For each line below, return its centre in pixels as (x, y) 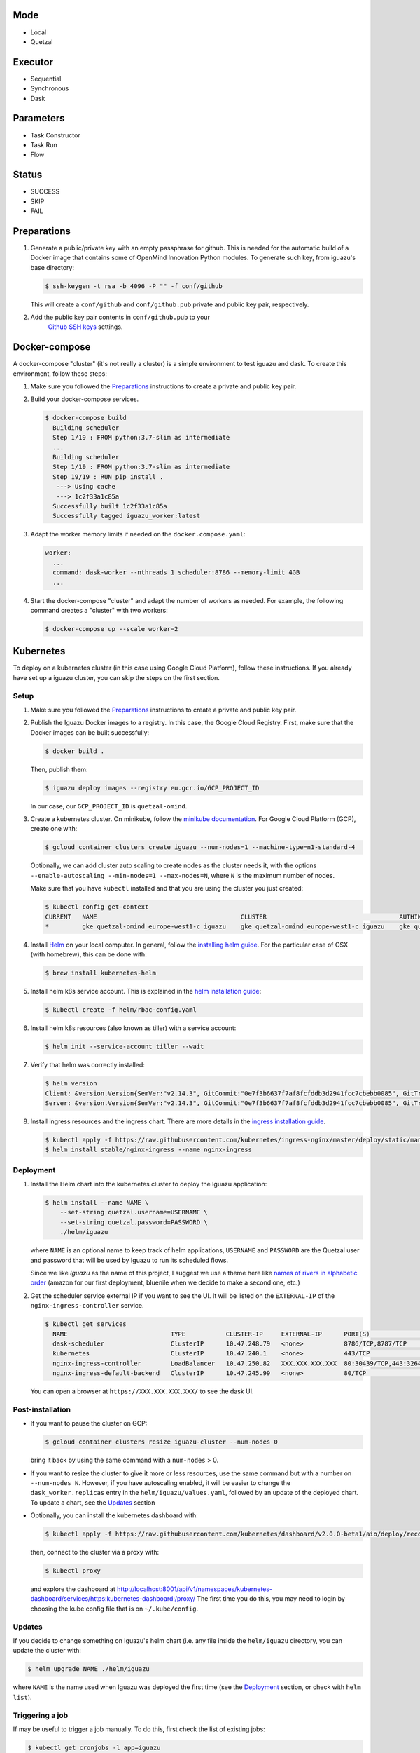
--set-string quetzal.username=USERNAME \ (134, 1212)
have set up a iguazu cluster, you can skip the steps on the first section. (117, 677)
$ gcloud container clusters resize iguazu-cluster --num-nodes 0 (161, 1442)
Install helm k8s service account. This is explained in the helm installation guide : (146, 991)
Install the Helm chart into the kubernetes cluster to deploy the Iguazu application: (149, 1184)
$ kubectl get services (86, 1324)
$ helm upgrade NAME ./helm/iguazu (89, 1669)
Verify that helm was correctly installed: (87, 1065)
